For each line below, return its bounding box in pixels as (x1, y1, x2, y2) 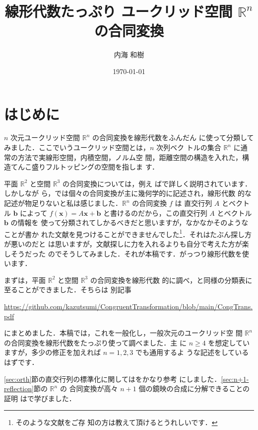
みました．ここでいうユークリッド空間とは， (4, 142, 150, 153)
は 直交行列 (175, 198, 212, 208)
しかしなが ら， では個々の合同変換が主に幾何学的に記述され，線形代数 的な (4, 188, 252, 198)
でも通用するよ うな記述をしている (135, 347, 249, 357)
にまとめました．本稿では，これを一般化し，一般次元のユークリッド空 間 (4, 328, 243, 338)
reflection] (4, 383, 34, 394)
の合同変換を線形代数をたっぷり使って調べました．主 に (4, 337, 187, 347)
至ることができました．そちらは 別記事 (4, 284, 131, 295)
